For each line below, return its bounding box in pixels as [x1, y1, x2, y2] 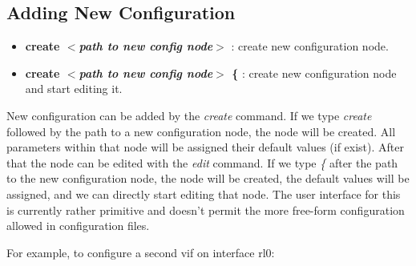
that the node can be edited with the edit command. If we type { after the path [6, 154, 398, 171]
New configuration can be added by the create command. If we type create [6, 107, 372, 123]
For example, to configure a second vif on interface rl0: [6, 244, 275, 260]
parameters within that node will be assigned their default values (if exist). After [6, 139, 405, 155]
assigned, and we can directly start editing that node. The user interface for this [6, 185, 401, 202]
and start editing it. [25, 80, 123, 97]
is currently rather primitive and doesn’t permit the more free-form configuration [6, 201, 405, 218]
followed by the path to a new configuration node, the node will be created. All [6, 123, 396, 139]
